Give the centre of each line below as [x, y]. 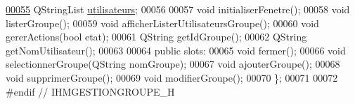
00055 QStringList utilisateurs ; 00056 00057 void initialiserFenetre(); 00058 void [178, 9]
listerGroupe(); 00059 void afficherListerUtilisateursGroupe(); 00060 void [162, 23]
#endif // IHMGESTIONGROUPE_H [90, 91]
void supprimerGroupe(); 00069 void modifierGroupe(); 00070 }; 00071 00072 [172, 77]
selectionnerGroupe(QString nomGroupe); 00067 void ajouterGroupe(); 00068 [173, 64]
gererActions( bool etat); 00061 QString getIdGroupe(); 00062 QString [156, 37]
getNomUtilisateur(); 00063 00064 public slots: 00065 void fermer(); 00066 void [176, 50]
